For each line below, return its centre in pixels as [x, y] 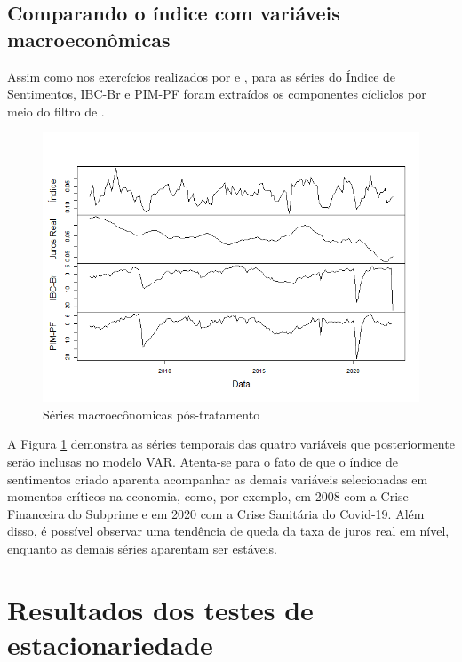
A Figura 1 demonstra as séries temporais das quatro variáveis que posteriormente [231, 444]
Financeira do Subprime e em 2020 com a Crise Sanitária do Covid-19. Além [216, 513]
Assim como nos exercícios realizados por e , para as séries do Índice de [202, 76]
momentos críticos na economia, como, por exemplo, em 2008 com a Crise [208, 496]
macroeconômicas [89, 39]
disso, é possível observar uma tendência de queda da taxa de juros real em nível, [228, 531]
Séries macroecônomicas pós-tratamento [151, 414]
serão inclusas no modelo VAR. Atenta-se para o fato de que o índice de [203, 461]
